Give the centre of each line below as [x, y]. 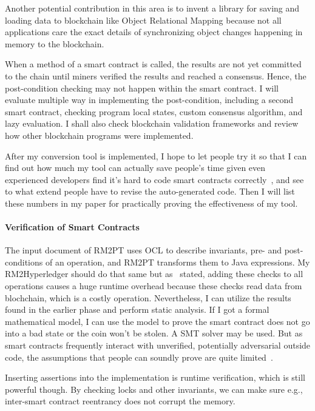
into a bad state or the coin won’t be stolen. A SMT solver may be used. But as [154, 333]
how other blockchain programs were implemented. [99, 135]
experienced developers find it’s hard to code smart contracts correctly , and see [154, 179]
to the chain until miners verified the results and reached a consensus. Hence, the [156, 75]
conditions [24, 262]
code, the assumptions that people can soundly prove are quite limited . [139, 357]
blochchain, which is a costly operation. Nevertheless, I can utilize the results [148, 297]
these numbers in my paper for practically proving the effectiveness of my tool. [151, 203]
